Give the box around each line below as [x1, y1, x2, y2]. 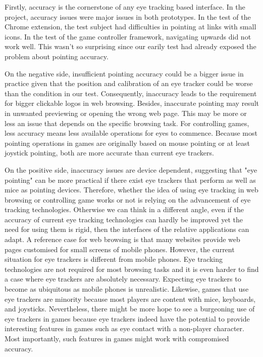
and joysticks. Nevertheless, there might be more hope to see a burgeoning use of [5, 303, 255, 314]
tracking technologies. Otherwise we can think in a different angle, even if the [5, 204, 244, 215]
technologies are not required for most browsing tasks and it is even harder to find [5, 263, 259, 274]
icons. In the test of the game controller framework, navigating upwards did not [5, 31, 251, 42]
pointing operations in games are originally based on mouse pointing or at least [5, 137, 250, 148]
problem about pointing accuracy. [5, 51, 109, 61]
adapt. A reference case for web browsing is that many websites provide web [5, 234, 240, 245]
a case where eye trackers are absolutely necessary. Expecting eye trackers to [5, 273, 241, 284]
